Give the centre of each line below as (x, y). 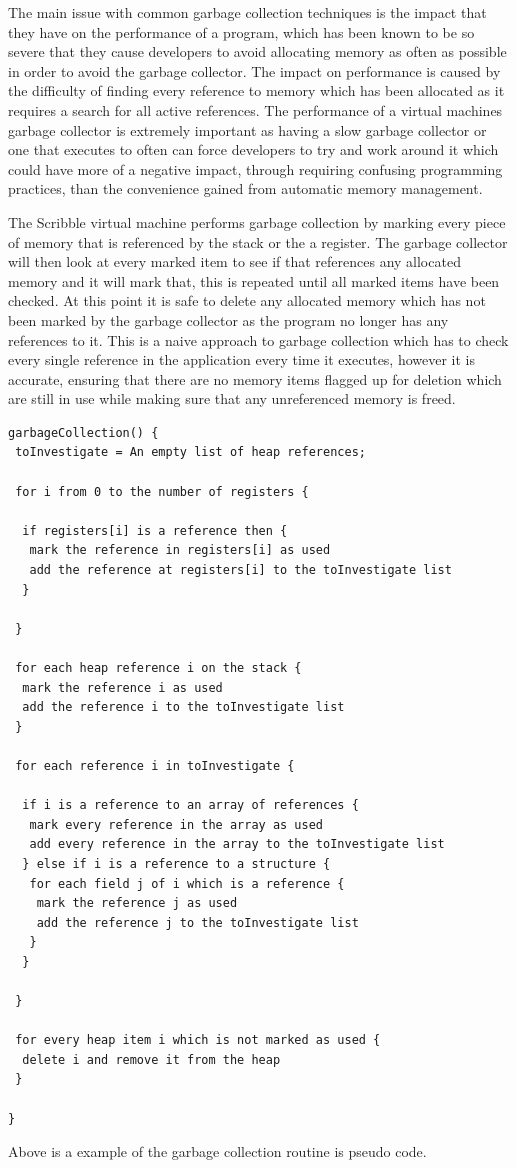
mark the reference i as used (122, 687)
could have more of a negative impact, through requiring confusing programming (255, 168)
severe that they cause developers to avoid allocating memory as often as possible (257, 51)
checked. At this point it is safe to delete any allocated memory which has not (247, 300)
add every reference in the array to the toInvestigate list (237, 844)
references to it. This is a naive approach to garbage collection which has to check (258, 339)
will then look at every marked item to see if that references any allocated (234, 261)
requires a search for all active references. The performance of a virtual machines (255, 109)
